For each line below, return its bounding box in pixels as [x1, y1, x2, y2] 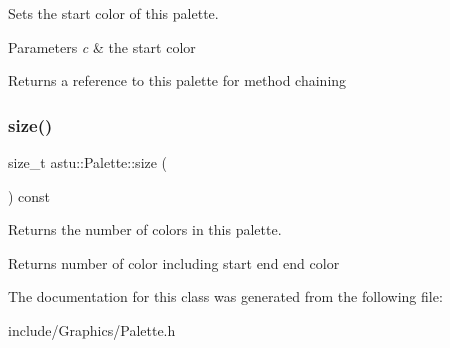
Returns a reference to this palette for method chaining [8, 70, 347, 91]
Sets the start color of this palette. [8, 3, 219, 23]
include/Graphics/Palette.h [8, 319, 176, 340]
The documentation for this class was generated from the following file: [8, 286, 443, 307]
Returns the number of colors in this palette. [8, 219, 282, 240]
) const [8, 185, 51, 206]
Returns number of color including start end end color [8, 252, 340, 273]
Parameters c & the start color [8, 36, 196, 57]
